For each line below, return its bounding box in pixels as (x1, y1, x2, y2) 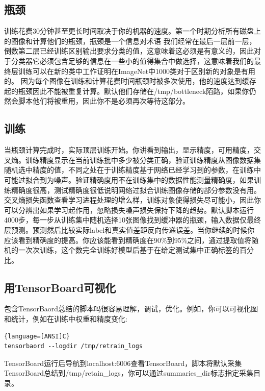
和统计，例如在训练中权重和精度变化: (4, 313, 127, 324)
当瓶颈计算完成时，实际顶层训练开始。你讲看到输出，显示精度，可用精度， (4, 144, 254, 155)
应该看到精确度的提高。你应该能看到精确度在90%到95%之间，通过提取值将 (4, 234, 252, 245)
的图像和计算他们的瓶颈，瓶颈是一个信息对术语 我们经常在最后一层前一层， (4, 35, 256, 46)
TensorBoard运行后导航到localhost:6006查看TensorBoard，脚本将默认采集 (4, 357, 242, 368)
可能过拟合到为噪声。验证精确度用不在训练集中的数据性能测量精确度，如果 (4, 174, 254, 185)
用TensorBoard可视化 (4, 279, 116, 295)
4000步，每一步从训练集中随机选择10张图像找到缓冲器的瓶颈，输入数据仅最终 (4, 214, 261, 225)
